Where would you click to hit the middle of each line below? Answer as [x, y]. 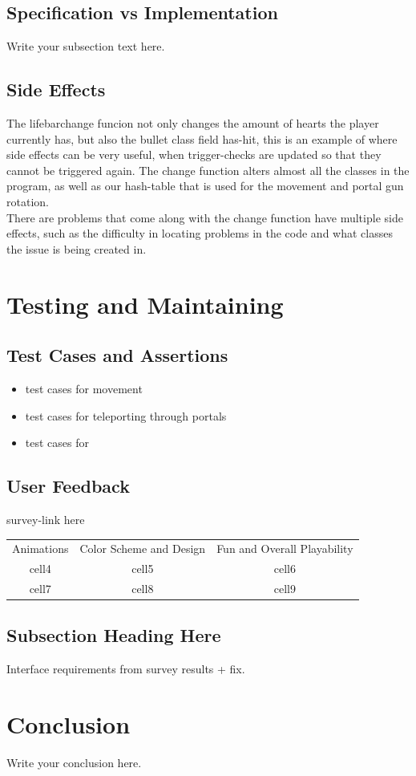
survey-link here [46, 519]
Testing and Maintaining [145, 304]
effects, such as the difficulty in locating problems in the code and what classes [200, 233]
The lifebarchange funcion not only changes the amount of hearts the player [193, 123]
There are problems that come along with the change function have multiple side [205, 217]
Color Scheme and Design [143, 548]
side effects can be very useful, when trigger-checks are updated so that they [194, 154]
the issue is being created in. [77, 248]
